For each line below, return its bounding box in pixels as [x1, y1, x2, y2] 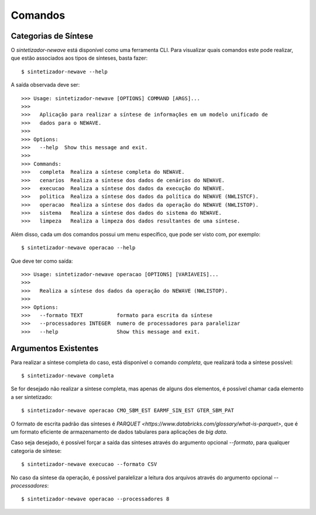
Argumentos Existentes [11, 343, 99, 353]
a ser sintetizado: [11, 393, 53, 400]
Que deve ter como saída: [11, 257, 73, 265]
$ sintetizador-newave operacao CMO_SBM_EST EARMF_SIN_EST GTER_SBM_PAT [21, 407, 234, 414]
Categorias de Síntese [11, 31, 94, 41]
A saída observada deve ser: [11, 81, 80, 88]
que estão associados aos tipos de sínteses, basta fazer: [11, 54, 148, 61]
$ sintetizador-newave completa [21, 372, 114, 379]
